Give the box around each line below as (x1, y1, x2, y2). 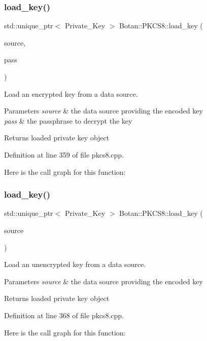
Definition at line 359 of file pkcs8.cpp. (4, 149, 124, 160)
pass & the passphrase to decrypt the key (4, 115, 132, 126)
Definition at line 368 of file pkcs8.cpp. (4, 310, 124, 320)
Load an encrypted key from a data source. (4, 88, 138, 99)
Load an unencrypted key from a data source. (4, 259, 146, 270)
